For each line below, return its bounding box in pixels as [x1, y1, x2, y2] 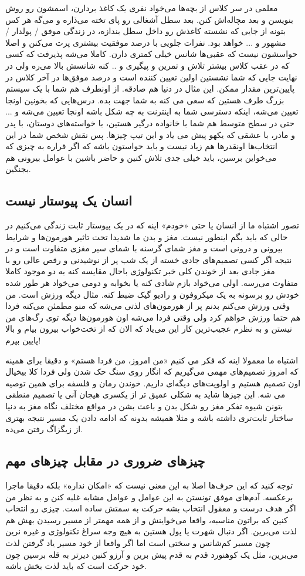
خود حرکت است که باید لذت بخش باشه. [5, 560, 147, 572]
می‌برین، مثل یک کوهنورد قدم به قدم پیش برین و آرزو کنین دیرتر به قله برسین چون [5, 548, 298, 560]
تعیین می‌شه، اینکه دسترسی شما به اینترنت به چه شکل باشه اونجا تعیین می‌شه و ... [5, 105, 299, 117]
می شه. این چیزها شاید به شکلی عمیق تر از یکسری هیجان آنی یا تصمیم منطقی [5, 388, 286, 400]
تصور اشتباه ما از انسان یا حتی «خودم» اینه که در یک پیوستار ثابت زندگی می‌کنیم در [5, 219, 299, 231]
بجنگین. [5, 163, 31, 175]
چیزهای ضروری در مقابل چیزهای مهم [5, 452, 205, 470]
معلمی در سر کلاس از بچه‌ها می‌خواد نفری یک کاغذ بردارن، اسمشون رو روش [5, 2, 278, 14]
